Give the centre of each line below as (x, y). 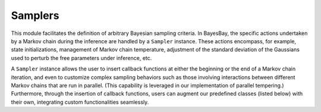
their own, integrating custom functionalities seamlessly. (80, 102)
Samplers (35, 15)
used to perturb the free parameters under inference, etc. (81, 58)
